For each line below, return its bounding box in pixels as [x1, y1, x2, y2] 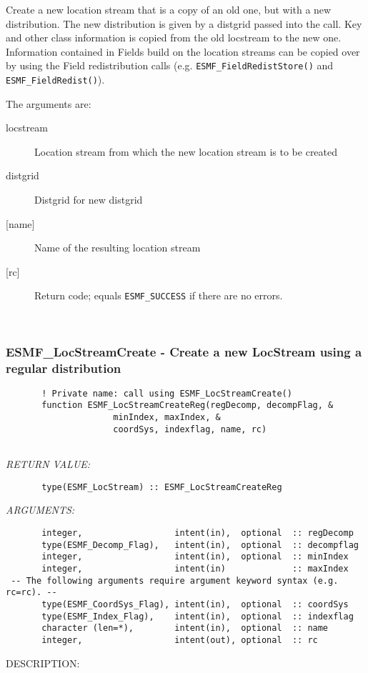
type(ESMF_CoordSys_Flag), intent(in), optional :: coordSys [41, 599, 349, 609]
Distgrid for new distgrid [34, 192, 143, 207]
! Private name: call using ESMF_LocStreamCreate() [41, 388, 292, 399]
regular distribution [6, 359, 121, 377]
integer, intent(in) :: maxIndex [41, 563, 349, 574]
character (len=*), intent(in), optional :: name [41, 623, 329, 634]
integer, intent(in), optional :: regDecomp [41, 527, 354, 538]
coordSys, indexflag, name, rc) [113, 424, 267, 434]
